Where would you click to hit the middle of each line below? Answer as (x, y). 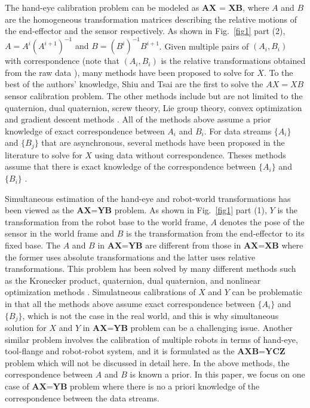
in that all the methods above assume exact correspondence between (130, 304)
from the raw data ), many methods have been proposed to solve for (130, 72)
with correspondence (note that (62, 61)
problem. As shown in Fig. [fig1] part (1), (191, 210)
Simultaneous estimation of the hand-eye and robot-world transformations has (148, 198)
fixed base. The (33, 245)
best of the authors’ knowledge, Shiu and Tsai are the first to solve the (134, 84)
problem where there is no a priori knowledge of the (165, 386)
